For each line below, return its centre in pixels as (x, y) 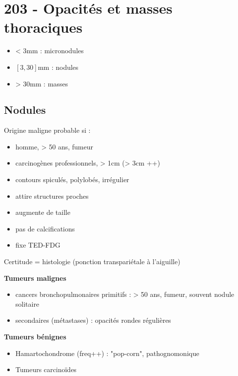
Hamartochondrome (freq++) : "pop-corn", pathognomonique (107, 353)
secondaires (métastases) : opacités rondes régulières (93, 320)
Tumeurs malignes (35, 278)
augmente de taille (43, 212)
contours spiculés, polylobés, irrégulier (72, 179)
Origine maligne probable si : (47, 130)
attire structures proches (52, 196)
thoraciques (43, 27)
